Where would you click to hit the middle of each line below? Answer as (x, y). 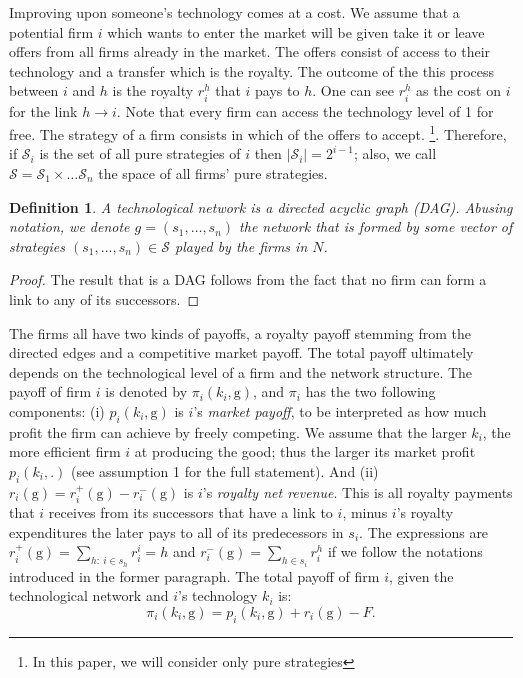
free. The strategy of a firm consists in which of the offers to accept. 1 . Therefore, (258, 132)
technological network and (89, 595)
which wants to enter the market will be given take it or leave (296, 31)
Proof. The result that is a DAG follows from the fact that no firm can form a (248, 279)
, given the (421, 575)
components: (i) (57, 410)
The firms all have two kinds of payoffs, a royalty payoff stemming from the (240, 332)
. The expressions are (424, 531)
